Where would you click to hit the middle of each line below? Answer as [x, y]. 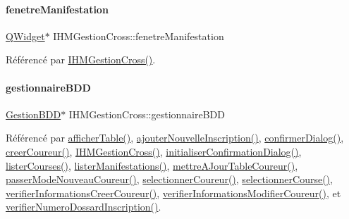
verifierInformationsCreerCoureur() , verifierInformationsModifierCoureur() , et [173, 193]
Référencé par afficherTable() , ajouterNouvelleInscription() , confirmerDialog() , [175, 138]
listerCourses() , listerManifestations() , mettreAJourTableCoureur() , [152, 165]
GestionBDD [33, 114]
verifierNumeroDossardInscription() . [84, 207]
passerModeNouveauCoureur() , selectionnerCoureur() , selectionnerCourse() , [169, 179]
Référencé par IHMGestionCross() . [81, 60]
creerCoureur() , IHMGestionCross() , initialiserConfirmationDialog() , [154, 151]
